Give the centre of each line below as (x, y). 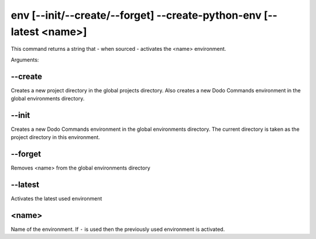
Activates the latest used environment (56, 199)
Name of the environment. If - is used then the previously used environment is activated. (118, 229)
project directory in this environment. (56, 137)
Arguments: (25, 60)
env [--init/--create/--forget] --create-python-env (136, 15)
